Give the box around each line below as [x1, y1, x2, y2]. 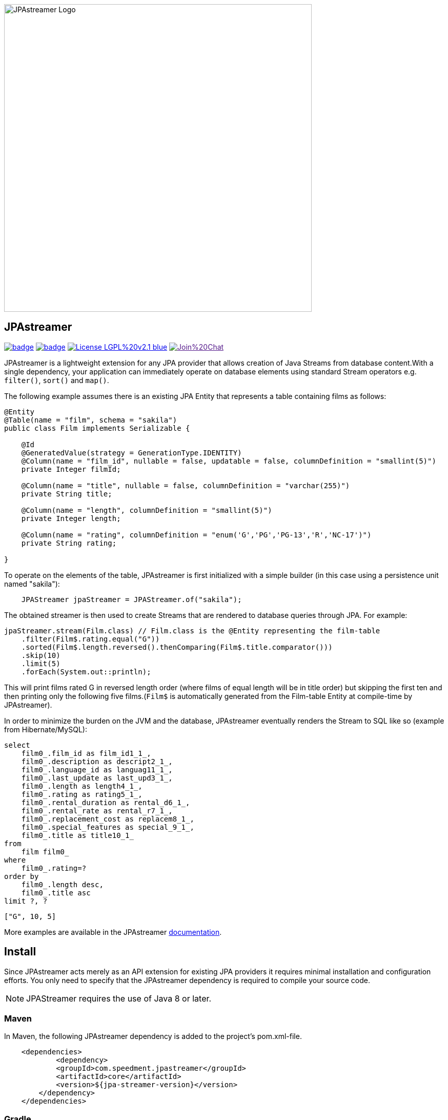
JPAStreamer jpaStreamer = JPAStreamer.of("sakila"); [21, 595, 242, 604]
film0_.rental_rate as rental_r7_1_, [21, 806, 173, 815]
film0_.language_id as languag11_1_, [21, 765, 173, 774]
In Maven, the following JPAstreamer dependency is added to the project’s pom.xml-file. [4, 1032, 302, 1041]
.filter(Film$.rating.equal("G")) [21, 634, 160, 643]
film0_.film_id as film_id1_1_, [21, 749, 151, 757]
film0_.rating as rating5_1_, [21, 790, 142, 798]
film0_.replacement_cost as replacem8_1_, [21, 814, 194, 823]
